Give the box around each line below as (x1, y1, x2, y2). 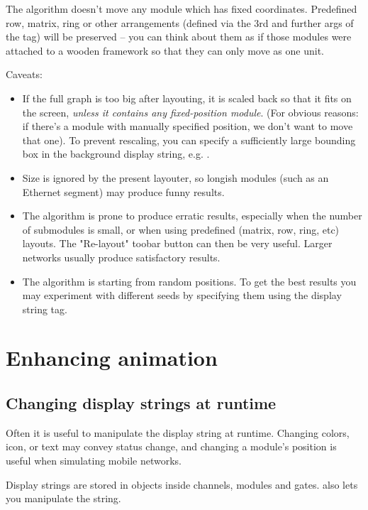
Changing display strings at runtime (6, 392, 277, 414)
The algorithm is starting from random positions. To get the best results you (22, 273, 357, 288)
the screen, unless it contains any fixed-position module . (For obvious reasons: (22, 104, 359, 119)
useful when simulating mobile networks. (6, 453, 182, 468)
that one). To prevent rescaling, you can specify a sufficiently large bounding (22, 132, 356, 147)
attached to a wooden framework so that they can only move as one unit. (6, 43, 324, 58)
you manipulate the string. (6, 491, 121, 506)
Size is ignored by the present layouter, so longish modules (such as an (22, 170, 329, 185)
